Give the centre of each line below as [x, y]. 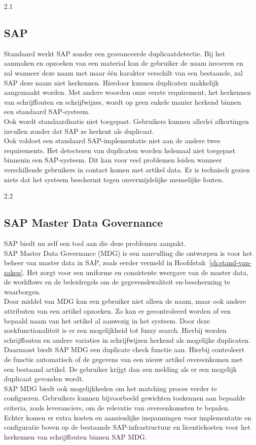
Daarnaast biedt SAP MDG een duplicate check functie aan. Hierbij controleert [124, 349]
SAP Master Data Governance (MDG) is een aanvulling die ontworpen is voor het [128, 253]
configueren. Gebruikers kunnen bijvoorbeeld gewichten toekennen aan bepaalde [125, 398]
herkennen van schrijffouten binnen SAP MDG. [75, 436]
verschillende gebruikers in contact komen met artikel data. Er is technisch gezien [127, 169]
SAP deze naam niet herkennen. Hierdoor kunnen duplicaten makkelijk [111, 82]
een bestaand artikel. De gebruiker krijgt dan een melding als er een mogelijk [120, 369]
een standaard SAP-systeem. [47, 111]
